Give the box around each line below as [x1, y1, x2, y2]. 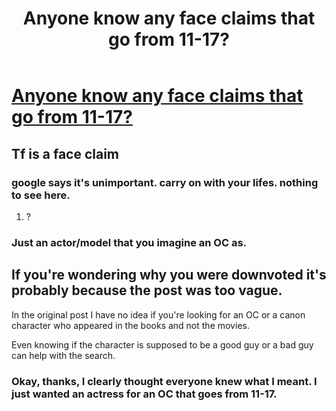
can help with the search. [11, 349, 116, 361]
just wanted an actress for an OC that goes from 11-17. [11, 387, 278, 401]
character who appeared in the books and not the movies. [11, 319, 250, 331]
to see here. [11, 188, 71, 202]
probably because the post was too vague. [11, 282, 283, 299]
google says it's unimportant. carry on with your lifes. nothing [11, 175, 319, 189]
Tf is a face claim [11, 145, 120, 162]
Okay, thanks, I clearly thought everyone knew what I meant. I [11, 374, 318, 388]
